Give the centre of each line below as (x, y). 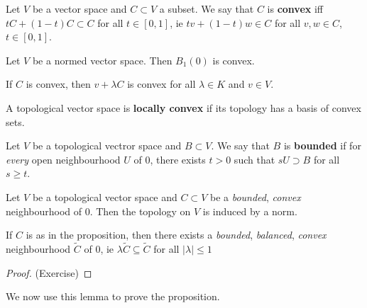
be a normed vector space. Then (102, 60)
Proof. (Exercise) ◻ (49, 272)
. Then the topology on (140, 211)
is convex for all (161, 84)
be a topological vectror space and (107, 146)
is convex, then (58, 84)
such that (254, 159)
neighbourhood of (44, 211)
